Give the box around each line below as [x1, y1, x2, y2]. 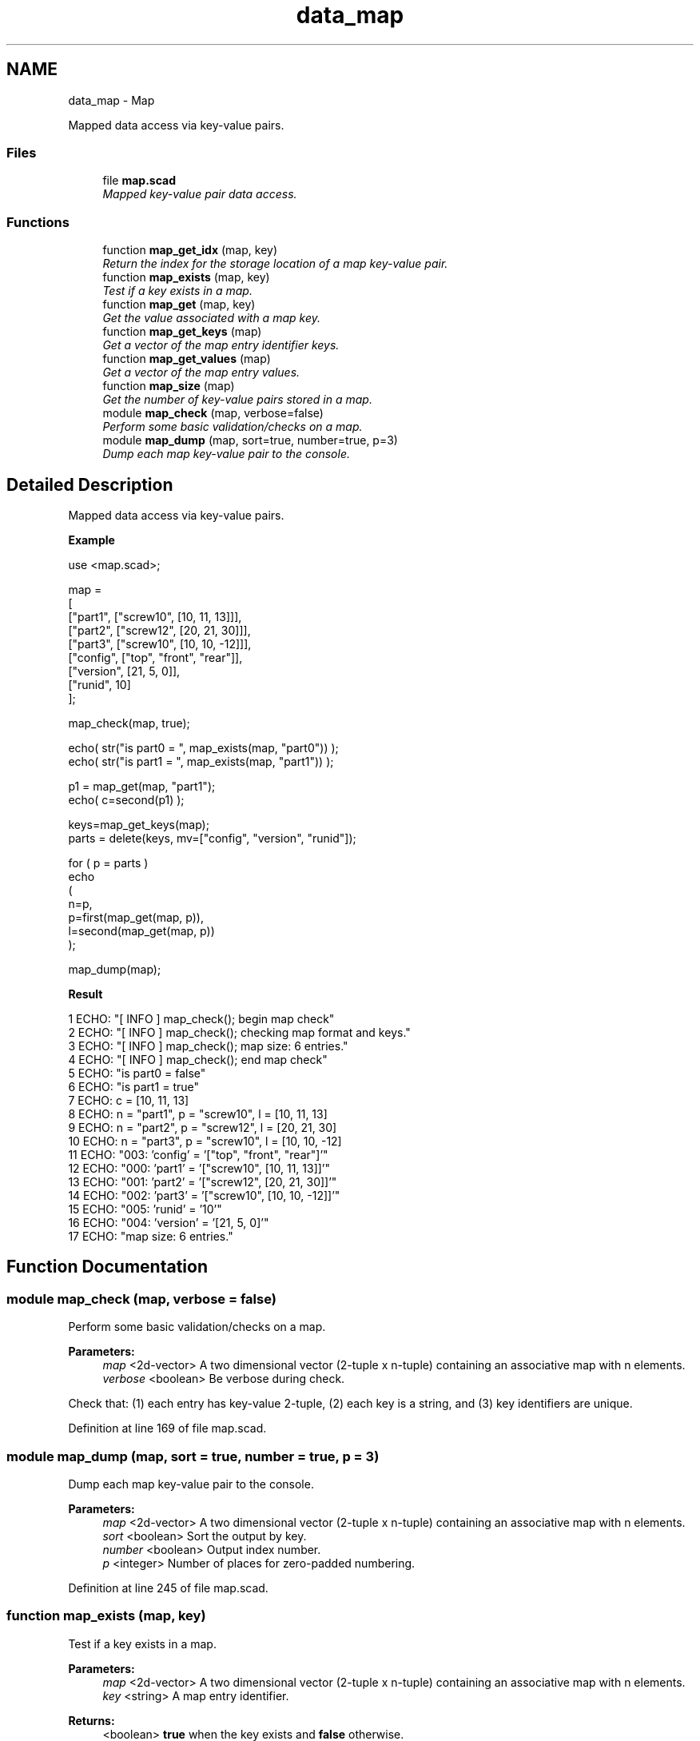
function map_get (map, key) [102, 297, 256, 312]
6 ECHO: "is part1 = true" [68, 1079, 200, 1094]
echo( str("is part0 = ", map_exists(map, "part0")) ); [68, 740, 339, 755]
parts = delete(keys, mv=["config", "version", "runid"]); [68, 831, 356, 845]
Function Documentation [6, 1257, 208, 1277]
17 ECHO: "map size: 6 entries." [68, 1229, 233, 1243]
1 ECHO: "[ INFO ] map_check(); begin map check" [68, 1011, 335, 1026]
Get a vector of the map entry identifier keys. [102, 338, 340, 353]
